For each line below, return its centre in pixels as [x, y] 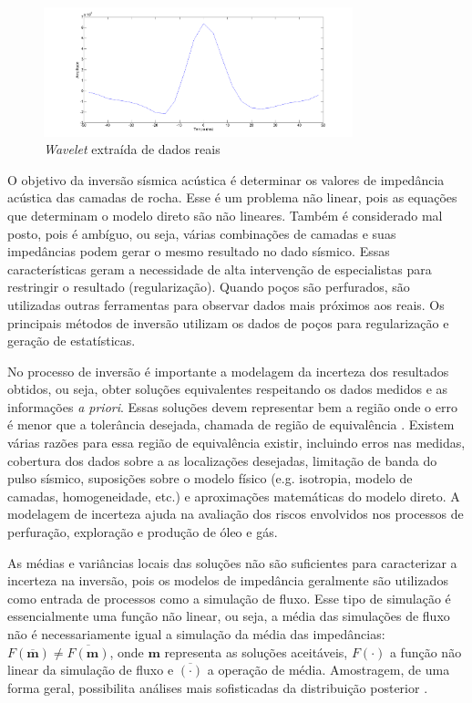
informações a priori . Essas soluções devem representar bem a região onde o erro [232, 406]
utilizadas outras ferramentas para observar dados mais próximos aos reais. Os [226, 304]
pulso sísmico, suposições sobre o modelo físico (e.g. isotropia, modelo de [210, 478]
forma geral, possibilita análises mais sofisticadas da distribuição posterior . [218, 687]
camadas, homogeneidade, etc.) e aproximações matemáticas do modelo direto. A [234, 496]
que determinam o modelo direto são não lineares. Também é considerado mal [225, 215]
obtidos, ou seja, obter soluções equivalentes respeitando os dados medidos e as [228, 389]
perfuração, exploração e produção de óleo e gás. [143, 532]
